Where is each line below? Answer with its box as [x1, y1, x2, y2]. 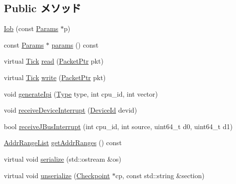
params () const [51, 39, 99, 50]
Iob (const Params [4, 23, 59, 33]
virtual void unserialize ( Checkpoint [4, 170, 110, 180]
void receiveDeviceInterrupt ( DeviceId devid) [4, 105, 137, 115]
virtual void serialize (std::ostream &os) [4, 153, 121, 164]
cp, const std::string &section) [115, 170, 205, 180]
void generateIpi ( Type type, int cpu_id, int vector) [4, 88, 158, 99]
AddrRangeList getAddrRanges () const [4, 137, 122, 148]
